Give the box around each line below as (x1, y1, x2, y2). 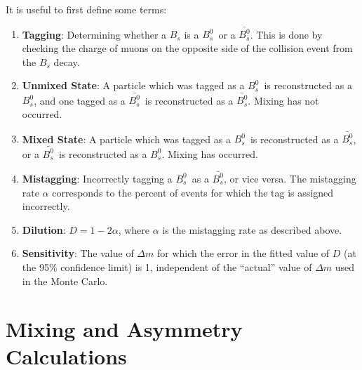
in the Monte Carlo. (22, 273, 108, 288)
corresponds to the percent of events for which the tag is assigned (52, 185, 333, 199)
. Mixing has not (248, 93, 319, 107)
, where (118, 222, 150, 237)
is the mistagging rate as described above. (162, 222, 342, 237)
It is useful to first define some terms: (6, 2, 167, 16)
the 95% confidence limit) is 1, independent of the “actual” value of (22, 259, 312, 274)
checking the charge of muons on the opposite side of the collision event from (22, 40, 353, 55)
